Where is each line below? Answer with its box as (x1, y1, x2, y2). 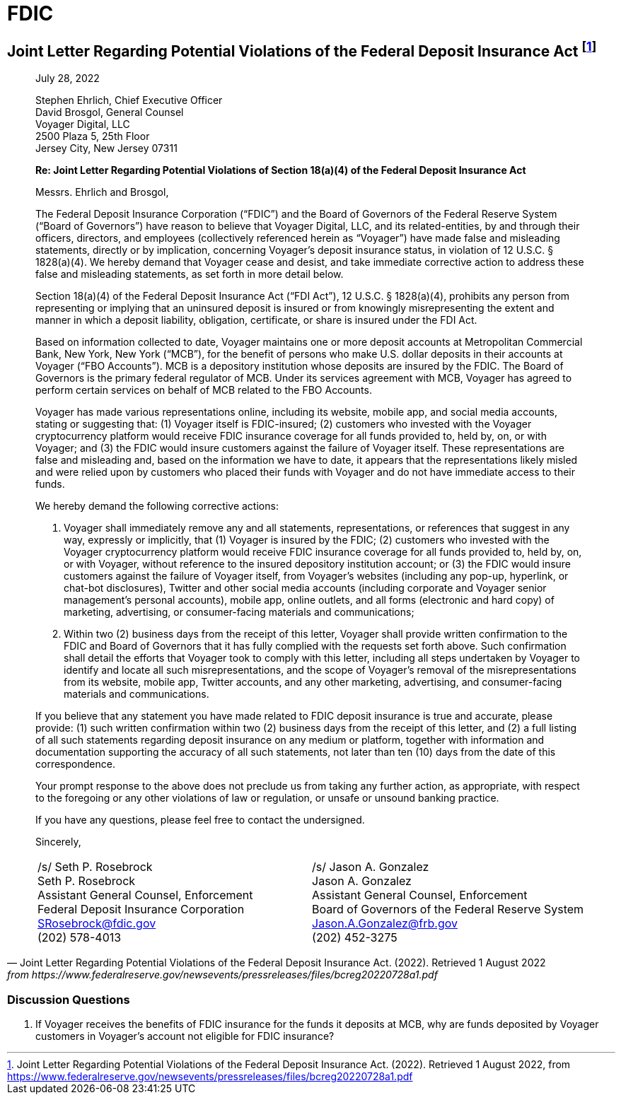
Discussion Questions (7, 992, 130, 1007)
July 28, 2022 (35, 72, 100, 85)
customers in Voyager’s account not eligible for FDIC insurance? (35, 1029, 335, 1042)
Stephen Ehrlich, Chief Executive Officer (35, 94, 223, 107)
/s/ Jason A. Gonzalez (312, 860, 429, 874)
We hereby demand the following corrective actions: (35, 500, 279, 513)
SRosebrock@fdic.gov (37, 916, 156, 931)
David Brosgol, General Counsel (35, 106, 184, 119)
